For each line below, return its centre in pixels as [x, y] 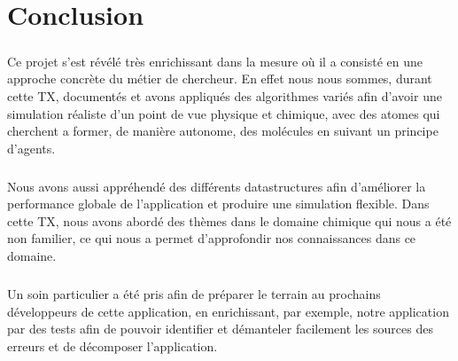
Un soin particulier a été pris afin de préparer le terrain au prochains [194, 294]
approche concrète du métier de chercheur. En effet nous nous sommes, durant [220, 78]
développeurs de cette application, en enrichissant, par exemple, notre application [228, 311]
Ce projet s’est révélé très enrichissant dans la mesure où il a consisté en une [215, 61]
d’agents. [31, 148]
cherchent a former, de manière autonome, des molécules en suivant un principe [223, 131]
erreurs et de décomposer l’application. [113, 345]
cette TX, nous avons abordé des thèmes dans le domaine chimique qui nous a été [229, 220]
